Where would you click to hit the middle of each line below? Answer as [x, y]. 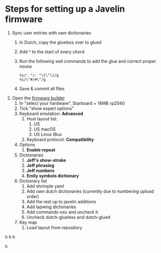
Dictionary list [33, 181]
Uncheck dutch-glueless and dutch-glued [68, 217]
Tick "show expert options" [47, 108]
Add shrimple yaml [45, 186]
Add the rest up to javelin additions [61, 201]
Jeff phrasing [40, 165]
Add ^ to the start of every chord [52, 52]
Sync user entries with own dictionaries [51, 33]
